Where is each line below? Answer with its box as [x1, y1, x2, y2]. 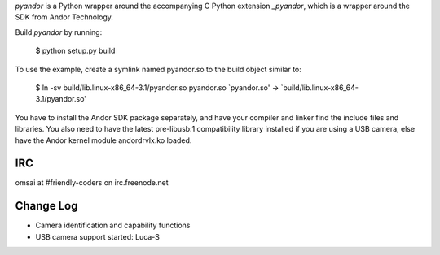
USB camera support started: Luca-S [35, 231, 161, 241]
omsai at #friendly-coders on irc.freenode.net [15, 178, 169, 188]
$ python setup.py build [35, 45, 116, 56]
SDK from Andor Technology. [15, 12, 114, 22]
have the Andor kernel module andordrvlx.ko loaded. [15, 135, 192, 145]
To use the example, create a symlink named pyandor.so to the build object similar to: [15, 64, 301, 74]
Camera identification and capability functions [35, 220, 191, 231]
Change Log [15, 199, 78, 213]
